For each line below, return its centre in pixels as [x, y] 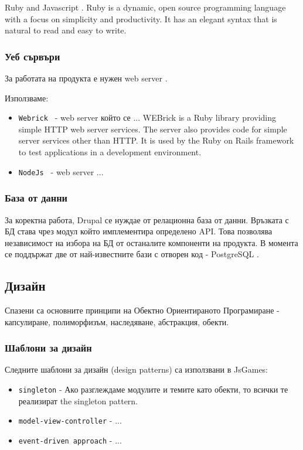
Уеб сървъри [33, 56]
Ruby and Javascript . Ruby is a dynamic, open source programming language [145, 7]
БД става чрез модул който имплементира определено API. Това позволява [139, 231]
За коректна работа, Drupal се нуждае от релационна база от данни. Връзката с [147, 219]
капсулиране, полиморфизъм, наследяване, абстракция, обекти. [117, 321]
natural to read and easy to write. [66, 30]
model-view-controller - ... [70, 420]
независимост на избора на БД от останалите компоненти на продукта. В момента [151, 242]
